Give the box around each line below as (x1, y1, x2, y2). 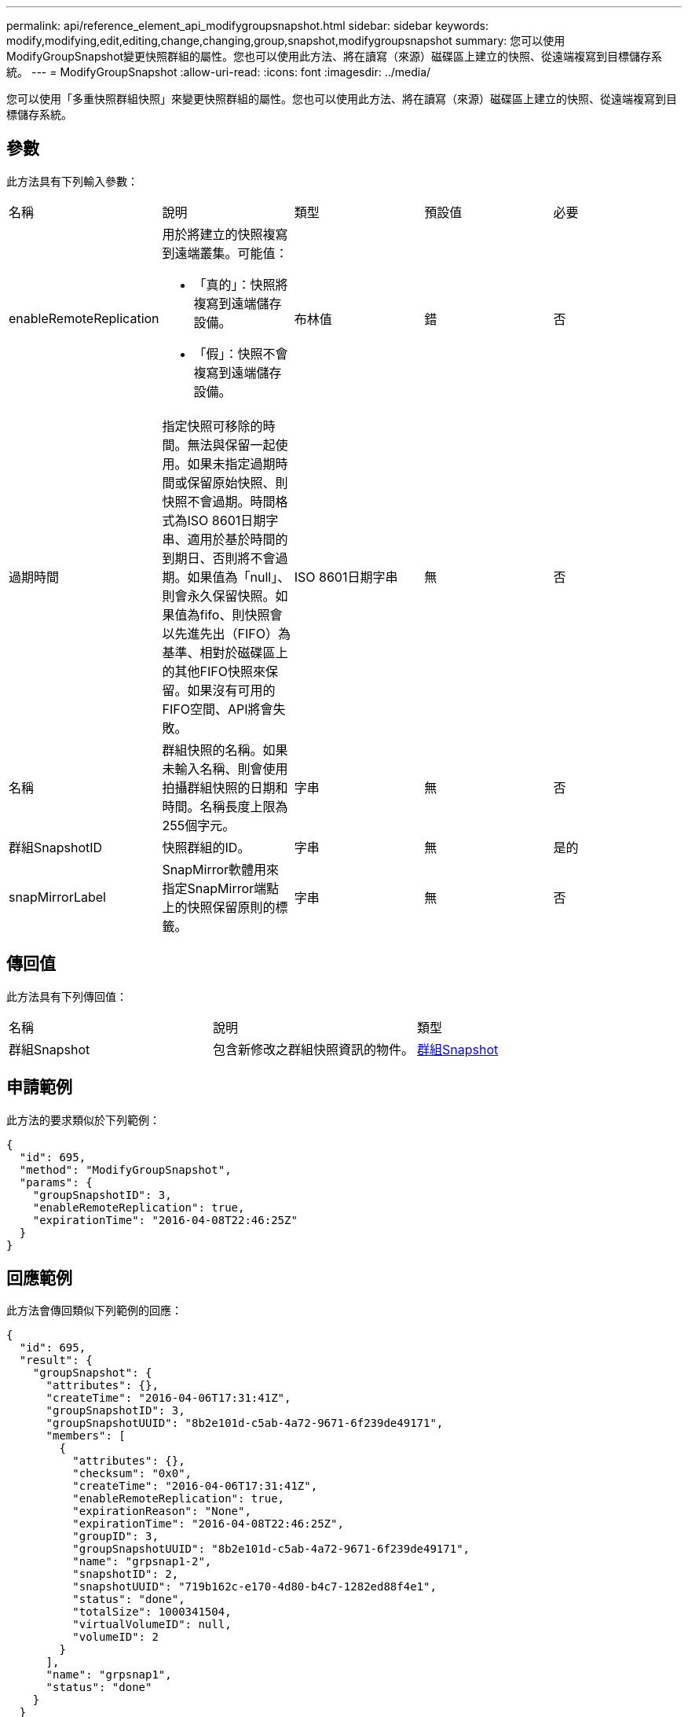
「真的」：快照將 (193, 276, 288, 292)
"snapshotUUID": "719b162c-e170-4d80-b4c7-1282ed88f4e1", (72, 1580, 437, 1594)
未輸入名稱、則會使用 (162, 760, 288, 777)
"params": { (19, 1175, 93, 1189)
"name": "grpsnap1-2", (72, 1555, 212, 1568)
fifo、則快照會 (199, 606, 283, 623)
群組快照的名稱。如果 (162, 741, 288, 758)
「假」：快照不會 (193, 345, 288, 362)
